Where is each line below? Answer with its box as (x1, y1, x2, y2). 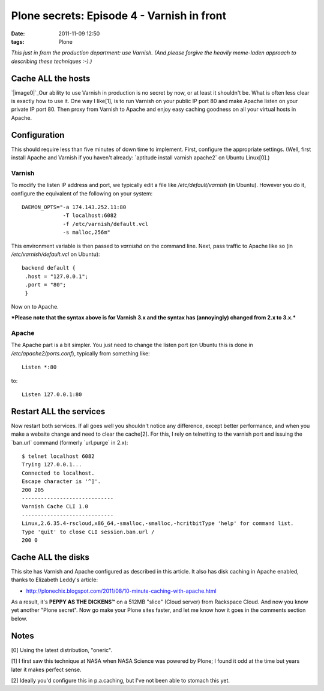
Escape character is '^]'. (22, 478, 101, 485)
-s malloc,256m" (62, 229, 111, 236)
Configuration (11, 129, 65, 140)
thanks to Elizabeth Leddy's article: (11, 576, 98, 584)
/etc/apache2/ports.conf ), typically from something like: (11, 349, 150, 357)
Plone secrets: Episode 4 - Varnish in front (11, 9, 227, 22)
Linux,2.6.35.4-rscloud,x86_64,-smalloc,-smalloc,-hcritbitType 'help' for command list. (22, 520, 294, 527)
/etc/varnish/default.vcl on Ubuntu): (11, 251, 100, 258)
